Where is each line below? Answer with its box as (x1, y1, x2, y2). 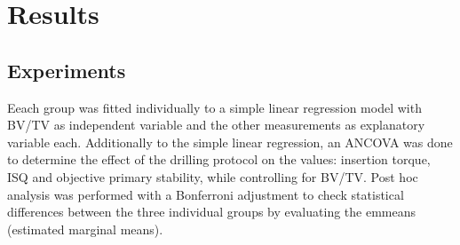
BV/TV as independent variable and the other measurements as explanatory (7, 115, 425, 134)
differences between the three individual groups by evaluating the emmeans (7, 202, 416, 221)
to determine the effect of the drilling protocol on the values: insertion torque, (7, 150, 431, 169)
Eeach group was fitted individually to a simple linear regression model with (7, 98, 422, 116)
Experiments (7, 56, 126, 83)
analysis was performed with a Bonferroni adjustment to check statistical (7, 185, 404, 203)
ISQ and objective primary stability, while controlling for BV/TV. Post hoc (7, 167, 418, 186)
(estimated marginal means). (7, 219, 163, 238)
